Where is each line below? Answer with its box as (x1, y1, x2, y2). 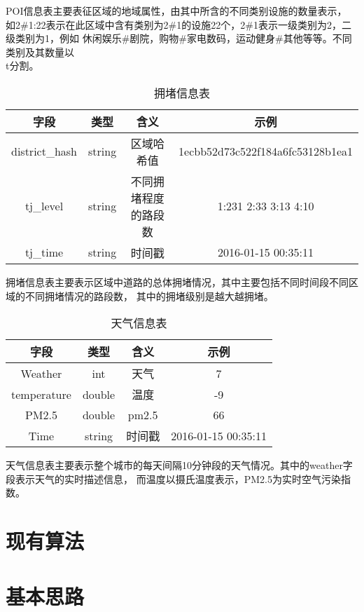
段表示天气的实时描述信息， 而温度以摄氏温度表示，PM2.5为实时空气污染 (6, 471, 341, 486)
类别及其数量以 (6, 44, 74, 59)
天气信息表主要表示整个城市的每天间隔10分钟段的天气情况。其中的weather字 (6, 458, 353, 472)
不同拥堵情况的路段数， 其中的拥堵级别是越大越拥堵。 (24, 288, 274, 303)
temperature (11, 386, 71, 402)
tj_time (24, 244, 64, 261)
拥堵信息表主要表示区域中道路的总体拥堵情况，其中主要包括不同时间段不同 (6, 274, 349, 289)
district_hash (11, 143, 78, 160)
